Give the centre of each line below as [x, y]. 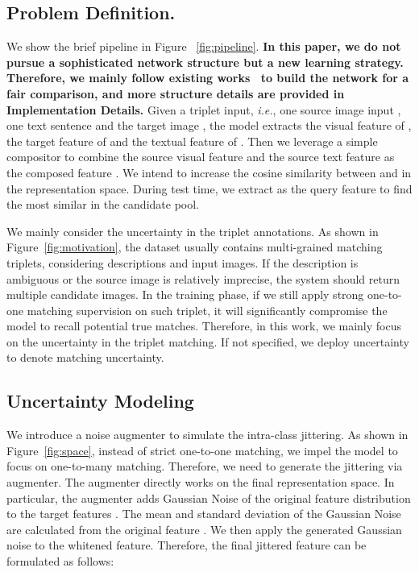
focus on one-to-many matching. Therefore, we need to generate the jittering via [205, 466]
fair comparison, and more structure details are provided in [176, 93]
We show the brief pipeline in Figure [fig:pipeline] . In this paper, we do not [204, 46]
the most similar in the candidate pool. [103, 204]
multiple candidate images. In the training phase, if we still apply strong [185, 294]
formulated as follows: [60, 561]
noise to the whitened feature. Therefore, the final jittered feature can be [187, 545]
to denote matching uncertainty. [85, 357]
